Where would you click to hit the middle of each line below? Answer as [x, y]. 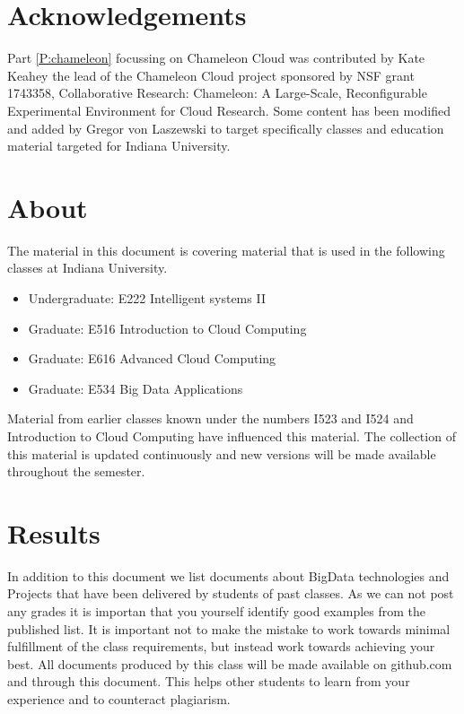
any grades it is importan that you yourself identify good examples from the [216, 611]
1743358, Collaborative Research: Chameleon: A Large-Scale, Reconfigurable [217, 93]
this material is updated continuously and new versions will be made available [222, 453]
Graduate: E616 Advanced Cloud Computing [152, 358]
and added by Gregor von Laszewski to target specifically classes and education [226, 128]
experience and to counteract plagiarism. [119, 699]
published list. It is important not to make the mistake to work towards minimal [229, 628]
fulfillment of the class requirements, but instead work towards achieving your [221, 646]
